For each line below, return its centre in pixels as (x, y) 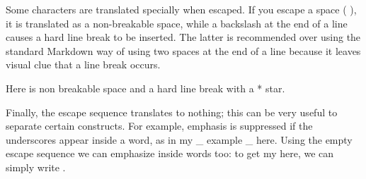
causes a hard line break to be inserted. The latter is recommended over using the (183, 37)
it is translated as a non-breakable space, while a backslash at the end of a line (177, 23)
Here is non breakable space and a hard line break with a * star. (145, 88)
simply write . (36, 167)
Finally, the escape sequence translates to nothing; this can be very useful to (172, 112)
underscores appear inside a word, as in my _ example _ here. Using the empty (179, 139)
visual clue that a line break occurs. (83, 64)
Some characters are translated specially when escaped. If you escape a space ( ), (181, 9)
